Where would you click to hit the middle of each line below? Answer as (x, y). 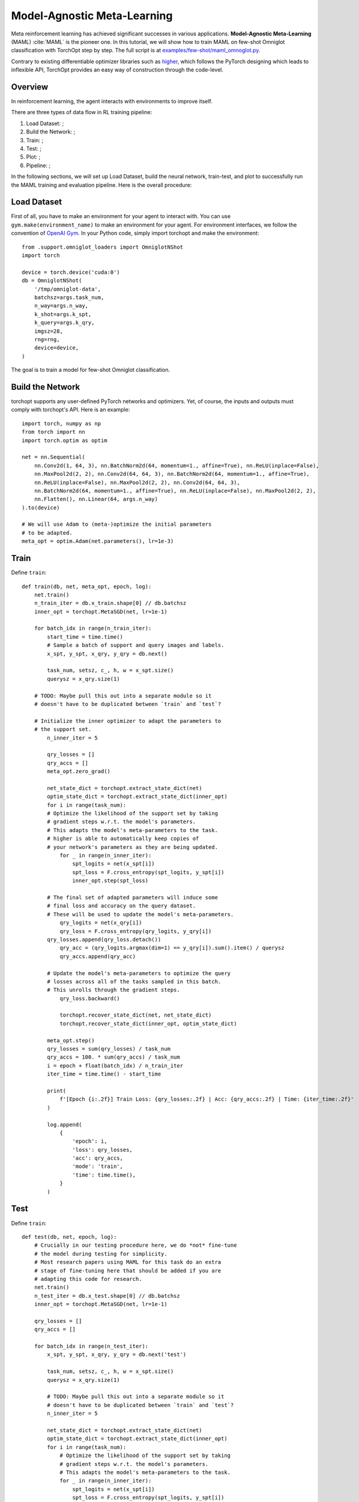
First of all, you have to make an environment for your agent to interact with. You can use (121, 216)
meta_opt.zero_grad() (79, 771)
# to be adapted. (47, 533)
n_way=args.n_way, (61, 306)
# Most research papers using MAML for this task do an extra (128, 1262)
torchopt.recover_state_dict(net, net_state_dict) (136, 1015)
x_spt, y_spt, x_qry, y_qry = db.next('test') (117, 1355)
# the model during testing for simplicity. (101, 1254)
